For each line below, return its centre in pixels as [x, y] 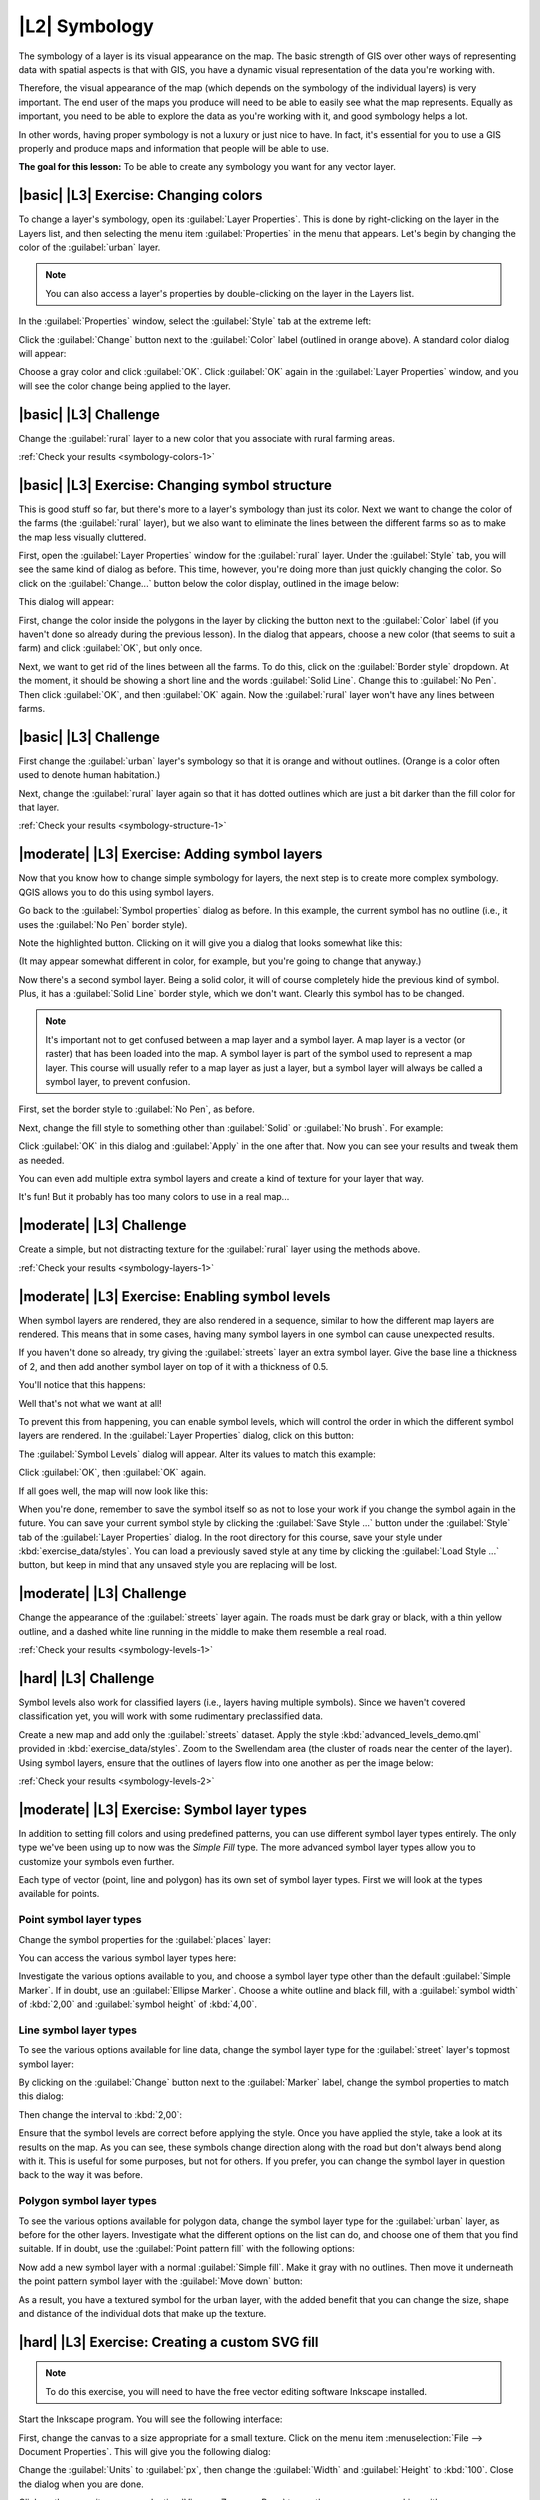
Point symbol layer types [80, 1920]
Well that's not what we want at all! [90, 1403]
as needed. [41, 1160]
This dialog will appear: [66, 602]
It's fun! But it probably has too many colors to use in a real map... [154, 1197]
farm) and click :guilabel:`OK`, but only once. [110, 648]
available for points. [59, 1894]
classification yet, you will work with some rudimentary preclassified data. [171, 1716]
